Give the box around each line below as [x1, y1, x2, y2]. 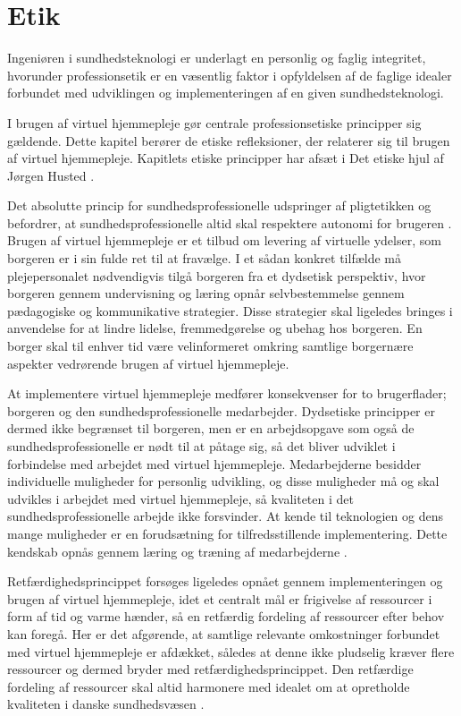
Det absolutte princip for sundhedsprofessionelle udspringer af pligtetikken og [7, 196, 432, 215]
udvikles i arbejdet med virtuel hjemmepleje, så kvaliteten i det [7, 489, 354, 507]
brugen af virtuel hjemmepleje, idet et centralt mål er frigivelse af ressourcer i [7, 589, 432, 608]
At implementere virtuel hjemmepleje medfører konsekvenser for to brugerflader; [7, 384, 447, 403]
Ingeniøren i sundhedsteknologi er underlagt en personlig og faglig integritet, [7, 48, 426, 67]
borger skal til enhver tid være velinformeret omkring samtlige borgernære [7, 337, 414, 355]
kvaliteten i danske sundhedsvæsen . [7, 695, 205, 713]
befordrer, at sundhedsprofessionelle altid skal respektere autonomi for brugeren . [7, 213, 452, 232]
